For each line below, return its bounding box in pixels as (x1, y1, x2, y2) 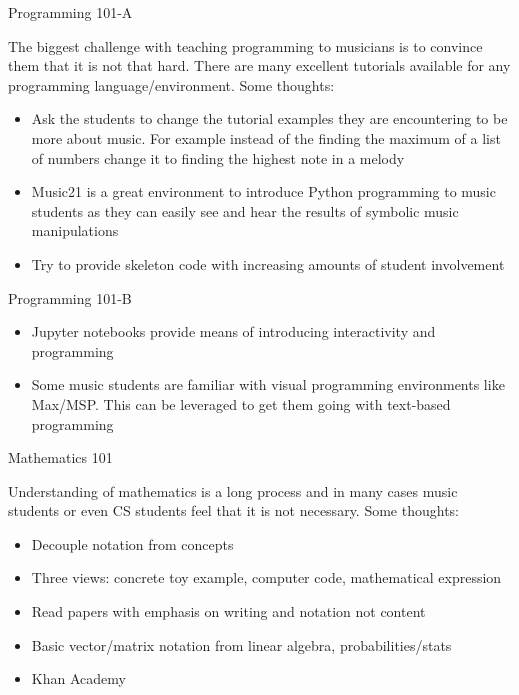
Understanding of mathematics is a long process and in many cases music (8, 480, 458, 501)
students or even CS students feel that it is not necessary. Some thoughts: (8, 500, 459, 521)
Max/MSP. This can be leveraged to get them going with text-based (31, 393, 451, 414)
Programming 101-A (8, 2, 133, 22)
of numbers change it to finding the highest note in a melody (31, 147, 405, 168)
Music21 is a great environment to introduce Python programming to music (31, 181, 496, 202)
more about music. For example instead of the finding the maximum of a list (31, 127, 501, 148)
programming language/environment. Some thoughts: (8, 74, 335, 95)
